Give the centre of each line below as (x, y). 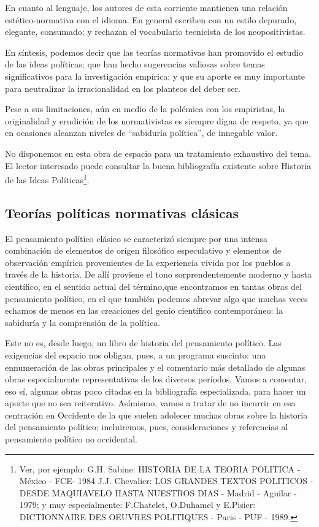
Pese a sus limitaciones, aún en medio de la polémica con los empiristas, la (145, 109)
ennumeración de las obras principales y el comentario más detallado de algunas (155, 367)
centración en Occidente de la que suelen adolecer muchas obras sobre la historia (156, 415)
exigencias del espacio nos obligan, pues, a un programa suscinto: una (136, 354)
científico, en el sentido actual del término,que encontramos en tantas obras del (153, 286)
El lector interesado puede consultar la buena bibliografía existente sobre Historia (158, 165)
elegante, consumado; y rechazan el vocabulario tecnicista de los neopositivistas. (155, 32)
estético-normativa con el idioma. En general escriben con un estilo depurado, (151, 19)
